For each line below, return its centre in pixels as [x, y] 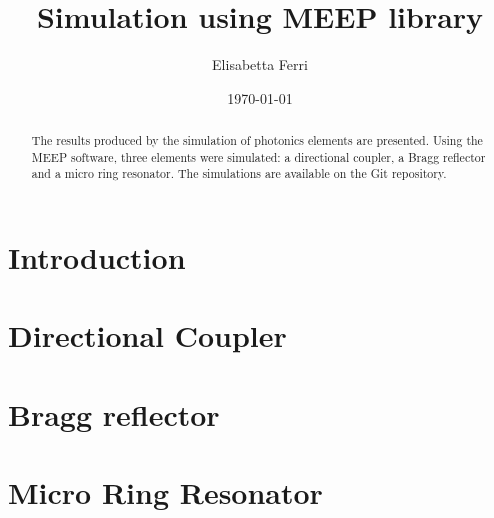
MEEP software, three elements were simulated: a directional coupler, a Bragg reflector [258, 156]
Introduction [97, 257]
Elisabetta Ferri [260, 64]
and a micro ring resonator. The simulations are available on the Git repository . [239, 173]
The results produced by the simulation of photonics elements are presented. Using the [257, 140]
